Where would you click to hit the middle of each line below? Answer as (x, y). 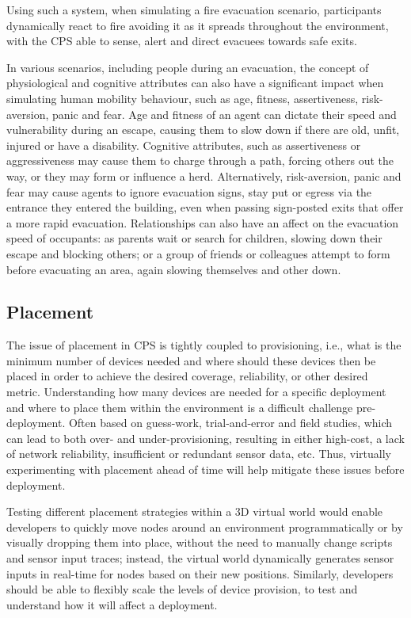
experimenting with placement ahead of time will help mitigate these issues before (205, 469)
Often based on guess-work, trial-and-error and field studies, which (230, 423)
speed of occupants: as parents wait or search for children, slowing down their (194, 238)
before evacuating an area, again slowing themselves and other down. (174, 269)
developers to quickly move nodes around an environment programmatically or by (205, 526)
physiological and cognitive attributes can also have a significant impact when (195, 83)
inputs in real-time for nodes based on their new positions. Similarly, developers (200, 573)
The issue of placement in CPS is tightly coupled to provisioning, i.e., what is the (204, 345)
